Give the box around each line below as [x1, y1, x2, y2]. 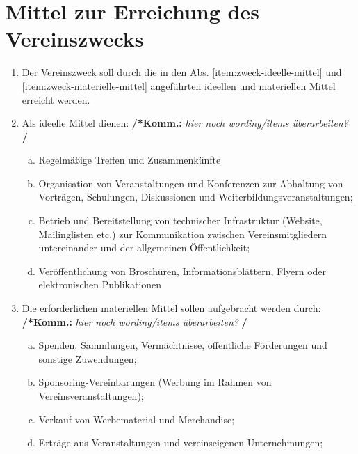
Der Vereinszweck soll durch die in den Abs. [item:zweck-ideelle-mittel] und [22, 65, 342, 79]
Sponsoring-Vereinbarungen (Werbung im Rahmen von [38, 375, 272, 389]
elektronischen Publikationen [38, 277, 162, 292]
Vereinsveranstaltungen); [38, 389, 144, 402]
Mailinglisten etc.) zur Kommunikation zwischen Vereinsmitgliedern [38, 226, 327, 241]
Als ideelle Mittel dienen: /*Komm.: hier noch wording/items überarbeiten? [22, 116, 348, 130]
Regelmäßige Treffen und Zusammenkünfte [38, 152, 221, 167]
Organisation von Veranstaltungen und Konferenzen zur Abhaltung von [38, 175, 343, 190]
